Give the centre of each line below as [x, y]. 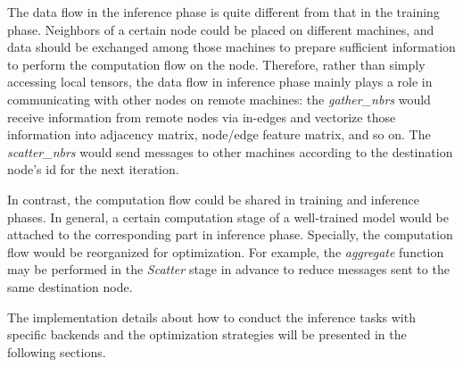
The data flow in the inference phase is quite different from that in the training [223, 12]
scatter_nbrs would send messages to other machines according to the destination [230, 151]
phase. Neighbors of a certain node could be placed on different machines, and [221, 29]
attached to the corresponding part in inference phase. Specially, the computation [230, 234]
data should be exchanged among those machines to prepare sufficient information [231, 47]
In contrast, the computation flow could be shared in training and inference [213, 199]
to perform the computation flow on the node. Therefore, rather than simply [216, 64]
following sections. [57, 351]
